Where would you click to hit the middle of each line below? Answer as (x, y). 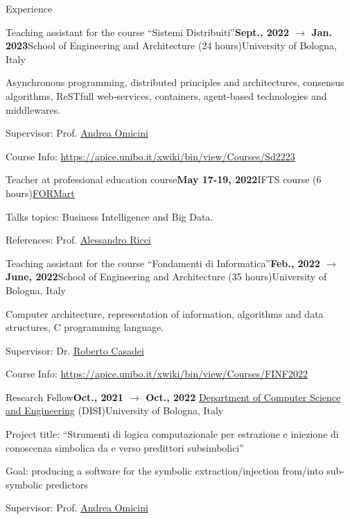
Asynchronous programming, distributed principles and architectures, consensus (175, 82)
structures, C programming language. (85, 327)
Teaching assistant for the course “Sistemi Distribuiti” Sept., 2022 (147, 32)
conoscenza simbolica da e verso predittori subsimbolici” (125, 447)
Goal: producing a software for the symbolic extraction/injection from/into (165, 471)
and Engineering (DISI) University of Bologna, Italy (115, 410)
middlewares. (33, 109)
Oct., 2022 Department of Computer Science (243, 397)
